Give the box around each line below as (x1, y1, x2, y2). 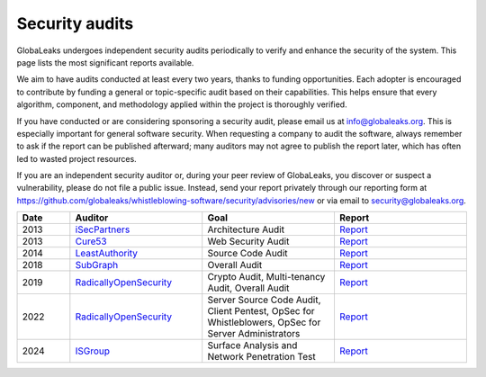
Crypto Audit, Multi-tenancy (207, 271, 326, 283)
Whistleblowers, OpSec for (207, 316, 321, 328)
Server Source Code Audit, (207, 293, 321, 306)
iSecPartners (75, 223, 130, 236)
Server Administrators (207, 328, 301, 340)
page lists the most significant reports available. (16, 57, 194, 67)
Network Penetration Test (207, 351, 316, 364)
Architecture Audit (207, 223, 285, 236)
